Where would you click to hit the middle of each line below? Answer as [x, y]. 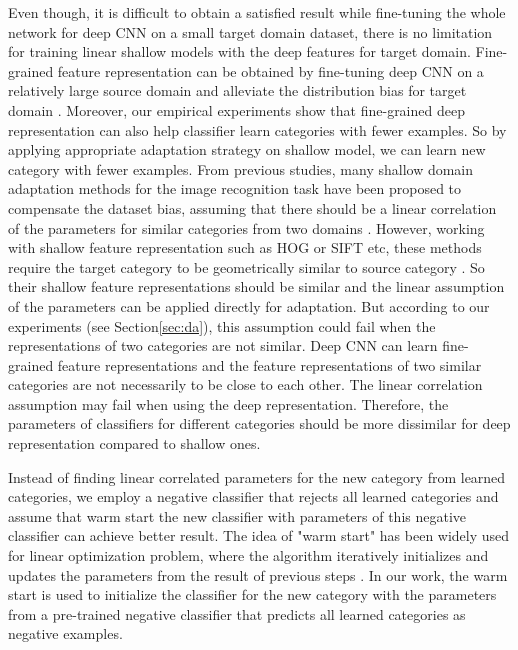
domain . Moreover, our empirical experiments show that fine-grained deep [236, 109]
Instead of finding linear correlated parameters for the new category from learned [257, 476]
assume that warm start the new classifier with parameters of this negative [237, 515]
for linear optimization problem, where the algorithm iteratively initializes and [248, 555]
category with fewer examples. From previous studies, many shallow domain [241, 168]
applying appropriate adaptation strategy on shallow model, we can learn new [247, 149]
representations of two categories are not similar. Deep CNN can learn [223, 345]
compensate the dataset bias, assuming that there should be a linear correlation [252, 207]
